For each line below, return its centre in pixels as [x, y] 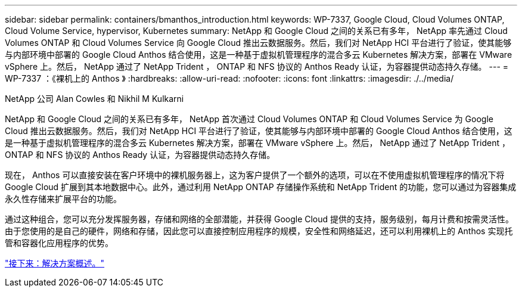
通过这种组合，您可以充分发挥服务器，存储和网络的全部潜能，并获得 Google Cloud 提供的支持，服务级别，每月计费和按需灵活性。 [260, 219]
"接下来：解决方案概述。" [55, 263]
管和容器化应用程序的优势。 [59, 243]
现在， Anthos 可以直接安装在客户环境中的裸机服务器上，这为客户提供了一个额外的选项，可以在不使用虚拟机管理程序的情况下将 [255, 175]
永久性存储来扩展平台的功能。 [63, 199]
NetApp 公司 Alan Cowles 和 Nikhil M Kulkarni [94, 99]
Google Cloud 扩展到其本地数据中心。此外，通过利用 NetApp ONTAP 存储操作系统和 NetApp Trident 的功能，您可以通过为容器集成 [261, 187]
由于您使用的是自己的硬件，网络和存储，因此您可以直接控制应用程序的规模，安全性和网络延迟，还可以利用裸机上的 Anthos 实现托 [259, 231]
